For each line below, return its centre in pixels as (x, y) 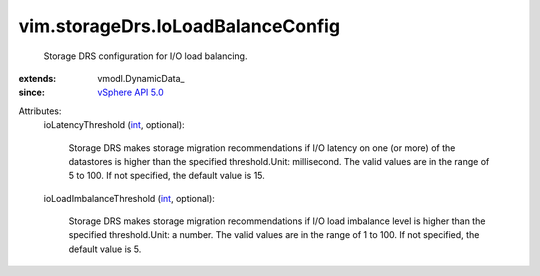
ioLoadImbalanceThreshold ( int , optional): (129, 198)
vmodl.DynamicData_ (141, 78)
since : (31, 92)
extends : (37, 78)
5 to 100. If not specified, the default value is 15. (166, 176)
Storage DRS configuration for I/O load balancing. (145, 56)
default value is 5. (105, 249)
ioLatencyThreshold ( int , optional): (114, 125)
